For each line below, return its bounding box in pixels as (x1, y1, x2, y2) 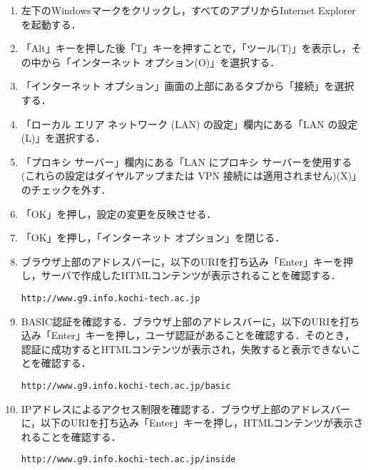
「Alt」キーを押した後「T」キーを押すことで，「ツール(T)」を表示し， (21, 41, 352, 56)
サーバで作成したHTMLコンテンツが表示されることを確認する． (41, 268, 341, 283)
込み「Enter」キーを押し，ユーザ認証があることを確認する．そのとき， (21, 328, 355, 343)
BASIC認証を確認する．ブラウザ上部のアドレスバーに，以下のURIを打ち (21, 313, 360, 328)
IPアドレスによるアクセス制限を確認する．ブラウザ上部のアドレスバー (21, 401, 351, 416)
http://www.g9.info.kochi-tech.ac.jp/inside (21, 454, 236, 465)
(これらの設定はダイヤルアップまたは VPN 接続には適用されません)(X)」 (21, 168, 362, 183)
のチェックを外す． (21, 182, 111, 197)
